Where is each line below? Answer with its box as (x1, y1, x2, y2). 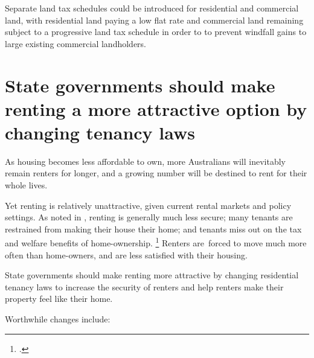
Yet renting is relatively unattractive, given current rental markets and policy (5, 199, 292, 211)
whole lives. (5, 179, 48, 191)
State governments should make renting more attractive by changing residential (5, 269, 299, 281)
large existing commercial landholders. (5, 37, 146, 50)
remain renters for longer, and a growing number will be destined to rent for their (5, 167, 307, 179)
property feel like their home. (5, 292, 113, 305)
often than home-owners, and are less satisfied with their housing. (5, 248, 248, 261)
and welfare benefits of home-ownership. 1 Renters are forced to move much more (5, 235, 307, 249)
